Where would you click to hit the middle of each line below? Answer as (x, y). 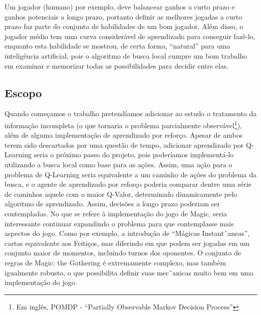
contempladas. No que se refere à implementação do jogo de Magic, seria (116, 213)
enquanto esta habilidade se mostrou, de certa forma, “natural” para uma (117, 46)
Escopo (23, 92)
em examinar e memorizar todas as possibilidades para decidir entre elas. (117, 65)
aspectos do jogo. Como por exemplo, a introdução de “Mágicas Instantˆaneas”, (127, 233)
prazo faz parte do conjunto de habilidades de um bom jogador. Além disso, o (124, 26)
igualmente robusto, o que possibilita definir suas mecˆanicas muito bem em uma (129, 272)
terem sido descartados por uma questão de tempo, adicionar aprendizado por (124, 144)
